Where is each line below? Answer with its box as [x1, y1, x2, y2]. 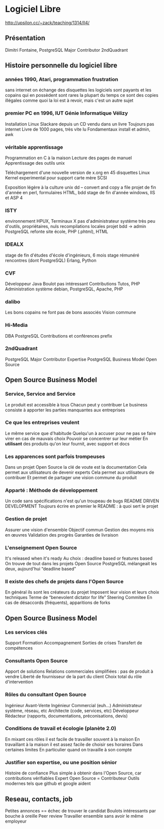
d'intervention [5, 679, 33, 685]
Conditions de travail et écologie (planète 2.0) [5, 725, 117, 732]
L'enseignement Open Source [5, 544, 77, 551]
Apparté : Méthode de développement [5, 487, 98, 494]
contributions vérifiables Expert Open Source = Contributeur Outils [5, 775, 140, 781]
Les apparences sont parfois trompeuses [5, 453, 105, 460]
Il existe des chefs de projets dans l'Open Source [5, 578, 124, 585]
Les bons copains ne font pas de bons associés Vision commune [5, 310, 136, 315]
